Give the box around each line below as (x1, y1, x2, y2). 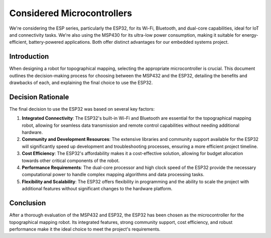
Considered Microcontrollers (9, 8, 132, 19)
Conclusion (9, 199, 46, 207)
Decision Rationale (9, 93, 69, 101)
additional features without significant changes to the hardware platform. (22, 186, 173, 192)
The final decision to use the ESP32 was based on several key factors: (9, 106, 155, 112)
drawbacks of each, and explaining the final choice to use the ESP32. (9, 80, 153, 86)
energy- (241, 32, 258, 38)
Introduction (9, 52, 49, 61)
